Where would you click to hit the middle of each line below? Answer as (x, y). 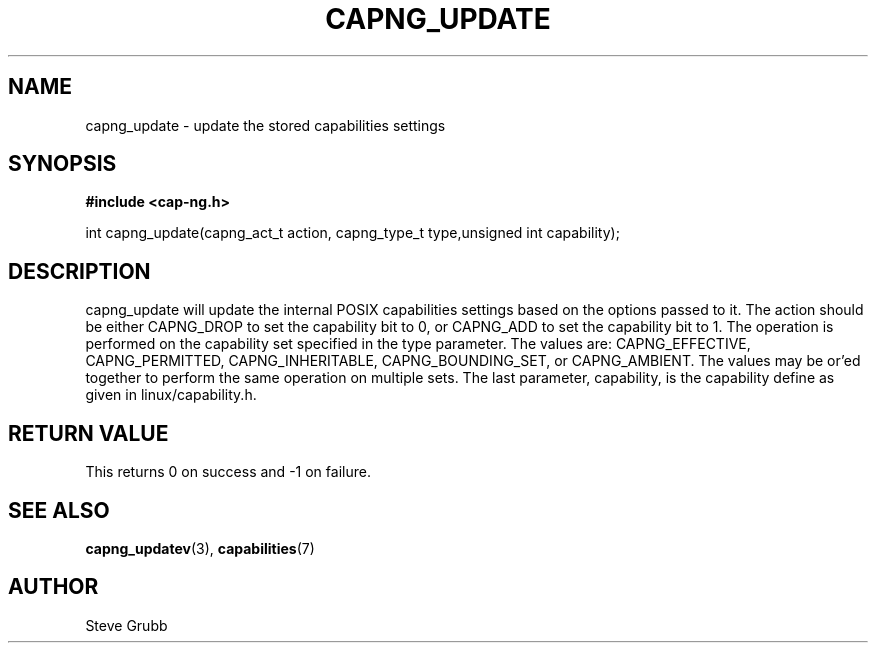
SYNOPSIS (62, 164)
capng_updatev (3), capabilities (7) (200, 548)
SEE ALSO (59, 510)
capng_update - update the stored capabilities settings (265, 125)
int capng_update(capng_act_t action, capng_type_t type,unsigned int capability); (352, 233)
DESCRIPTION (79, 271)
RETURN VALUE (88, 433)
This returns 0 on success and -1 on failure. (228, 472)
